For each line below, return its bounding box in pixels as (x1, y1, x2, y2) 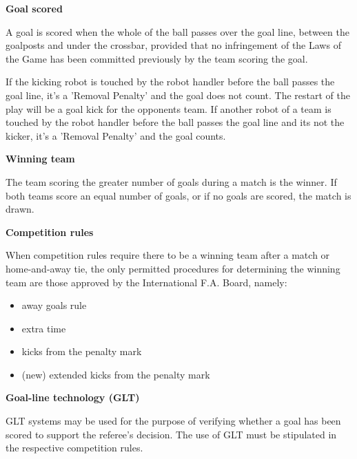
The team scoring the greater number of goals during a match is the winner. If (6, 174, 337, 189)
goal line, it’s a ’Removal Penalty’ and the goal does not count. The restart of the (6, 87, 351, 102)
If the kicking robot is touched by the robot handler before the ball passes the (6, 74, 335, 89)
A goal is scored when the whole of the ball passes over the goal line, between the (6, 24, 349, 39)
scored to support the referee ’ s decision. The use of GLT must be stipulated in (6, 427, 337, 441)
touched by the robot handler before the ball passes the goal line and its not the (6, 115, 345, 129)
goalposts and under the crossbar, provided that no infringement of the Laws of (6, 38, 341, 52)
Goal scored (6, 1, 63, 15)
